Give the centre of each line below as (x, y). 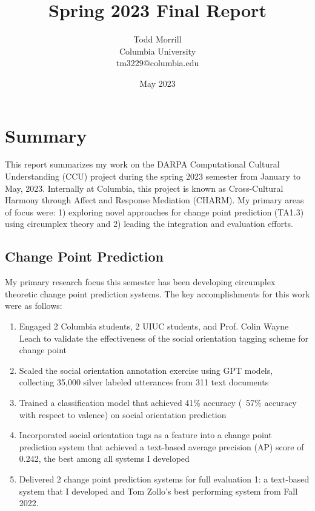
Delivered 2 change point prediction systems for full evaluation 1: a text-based (164, 479)
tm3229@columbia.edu (157, 63)
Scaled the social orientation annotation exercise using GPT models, (146, 370)
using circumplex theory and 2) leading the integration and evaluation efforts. (149, 224)
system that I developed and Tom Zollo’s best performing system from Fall (158, 491)
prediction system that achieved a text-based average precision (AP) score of (161, 446)
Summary (46, 135)
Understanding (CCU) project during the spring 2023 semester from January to (153, 176)
